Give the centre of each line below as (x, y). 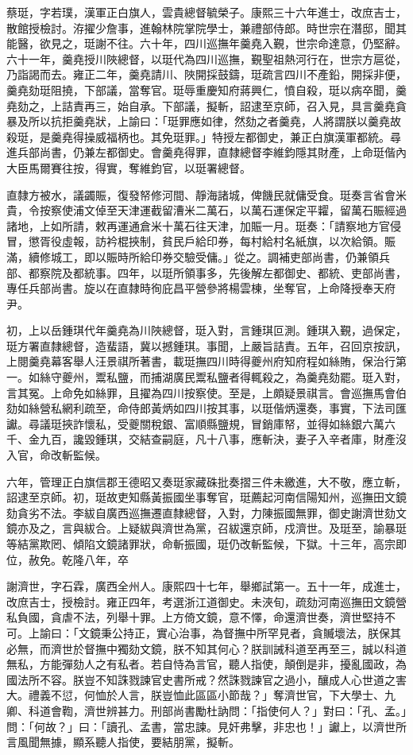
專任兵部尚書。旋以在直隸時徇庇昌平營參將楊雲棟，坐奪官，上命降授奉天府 (201, 288)
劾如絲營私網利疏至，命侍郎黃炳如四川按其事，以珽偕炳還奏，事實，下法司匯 (206, 408)
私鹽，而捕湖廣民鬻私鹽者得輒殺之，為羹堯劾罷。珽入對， (256, 377)
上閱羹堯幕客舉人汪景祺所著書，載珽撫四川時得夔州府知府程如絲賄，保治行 (201, 361)
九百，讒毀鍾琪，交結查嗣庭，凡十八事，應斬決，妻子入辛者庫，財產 (217, 439)
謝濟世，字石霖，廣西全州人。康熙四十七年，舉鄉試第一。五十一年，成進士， (206, 586)
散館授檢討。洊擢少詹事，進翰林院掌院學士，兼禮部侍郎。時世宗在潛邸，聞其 (206, 27)
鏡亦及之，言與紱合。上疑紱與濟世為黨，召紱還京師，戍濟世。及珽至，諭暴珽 (206, 528)
